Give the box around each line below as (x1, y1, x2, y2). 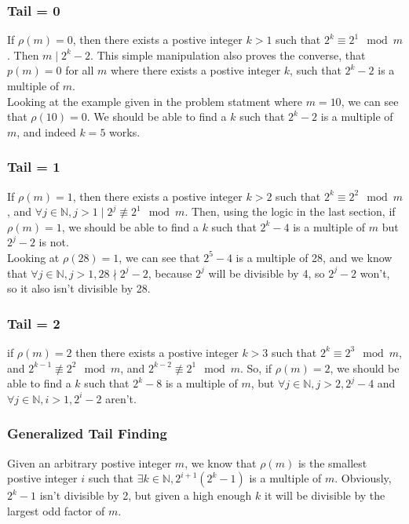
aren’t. (105, 390, 137, 406)
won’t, (360, 264, 390, 281)
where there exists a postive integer (110, 62, 281, 78)
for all (65, 62, 94, 78)
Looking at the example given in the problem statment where (7, 93, 302, 109)
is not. (38, 234, 69, 250)
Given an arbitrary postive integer (7, 454, 172, 471)
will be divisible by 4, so (208, 264, 325, 281)
